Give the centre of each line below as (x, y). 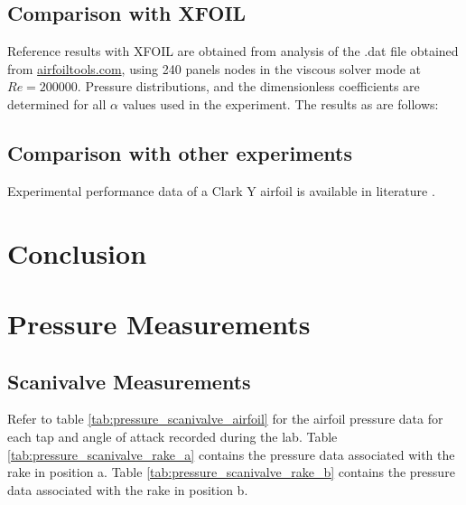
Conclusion (77, 252)
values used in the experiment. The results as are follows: (280, 103)
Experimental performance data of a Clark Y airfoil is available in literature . (221, 190)
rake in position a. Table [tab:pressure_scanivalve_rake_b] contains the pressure (231, 472)
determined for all (57, 103)
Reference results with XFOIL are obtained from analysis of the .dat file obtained (233, 51)
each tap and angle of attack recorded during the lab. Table (172, 436)
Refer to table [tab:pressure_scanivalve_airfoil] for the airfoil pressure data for (225, 419)
